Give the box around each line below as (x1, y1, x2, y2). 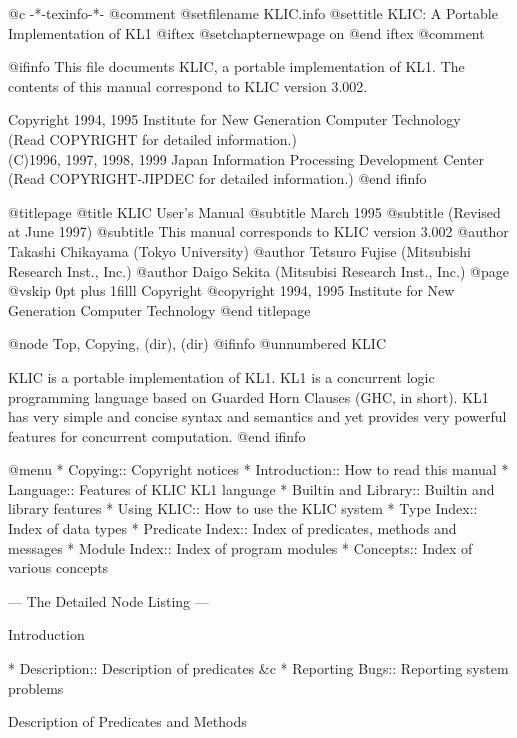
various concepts (8, 557, 109, 578)
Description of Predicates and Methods (8, 711, 247, 732)
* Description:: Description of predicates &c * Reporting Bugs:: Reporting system (8, 658, 509, 679)
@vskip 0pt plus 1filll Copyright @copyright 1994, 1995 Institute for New (8, 280, 455, 301)
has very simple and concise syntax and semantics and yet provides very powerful (8, 406, 507, 427)
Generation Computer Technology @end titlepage (8, 299, 311, 320)
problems (8, 677, 64, 698)
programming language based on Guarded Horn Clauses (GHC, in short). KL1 (8, 386, 489, 407)
